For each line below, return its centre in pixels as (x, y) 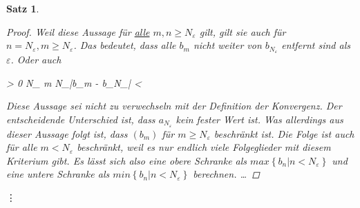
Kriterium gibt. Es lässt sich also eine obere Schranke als (127, 160)
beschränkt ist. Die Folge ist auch (284, 133)
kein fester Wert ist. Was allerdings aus (259, 119)
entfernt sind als (316, 45)
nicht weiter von (227, 45)
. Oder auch (36, 60)
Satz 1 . (23, 8)
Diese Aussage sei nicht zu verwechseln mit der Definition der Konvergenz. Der (174, 106)
